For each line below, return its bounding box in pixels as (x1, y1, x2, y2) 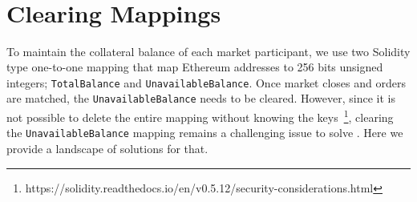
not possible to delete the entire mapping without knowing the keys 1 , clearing (6, 107, 394, 125)
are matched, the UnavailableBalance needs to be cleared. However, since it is (6, 90, 395, 107)
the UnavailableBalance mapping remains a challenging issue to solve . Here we (6, 124, 403, 141)
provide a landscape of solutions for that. (6, 140, 208, 157)
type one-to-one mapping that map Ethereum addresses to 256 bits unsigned (6, 59, 383, 75)
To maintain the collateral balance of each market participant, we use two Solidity (6, 42, 411, 59)
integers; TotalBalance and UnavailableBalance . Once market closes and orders (6, 74, 406, 91)
